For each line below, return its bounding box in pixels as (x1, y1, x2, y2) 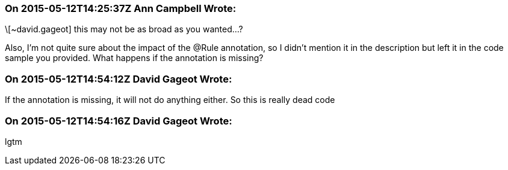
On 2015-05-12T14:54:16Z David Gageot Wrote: (5, 114, 232, 127)
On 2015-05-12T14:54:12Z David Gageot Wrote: (5, 72, 232, 85)
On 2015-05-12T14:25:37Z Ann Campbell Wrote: (5, 2, 237, 14)
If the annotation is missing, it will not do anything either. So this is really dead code (5, 95, 335, 105)
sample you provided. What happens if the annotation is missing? (5, 53, 264, 63)
